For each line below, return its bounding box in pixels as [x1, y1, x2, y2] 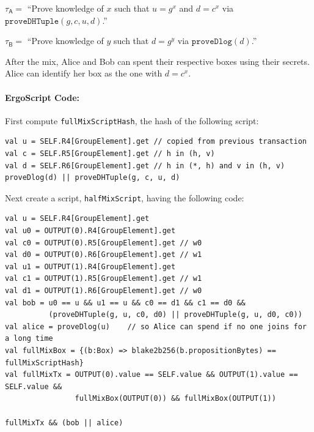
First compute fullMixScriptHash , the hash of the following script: [5, 114, 259, 127]
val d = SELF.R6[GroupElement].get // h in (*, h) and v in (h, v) [5, 161, 285, 170]
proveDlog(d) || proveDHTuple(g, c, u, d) [5, 173, 180, 182]
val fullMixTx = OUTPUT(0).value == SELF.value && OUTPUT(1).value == [5, 370, 298, 379]
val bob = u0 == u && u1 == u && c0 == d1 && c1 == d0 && [5, 298, 246, 307]
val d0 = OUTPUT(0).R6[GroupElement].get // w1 [5, 250, 202, 259]
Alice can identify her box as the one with [5, 67, 162, 80]
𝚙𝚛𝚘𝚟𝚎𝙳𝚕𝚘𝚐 [191, 37, 232, 47]
